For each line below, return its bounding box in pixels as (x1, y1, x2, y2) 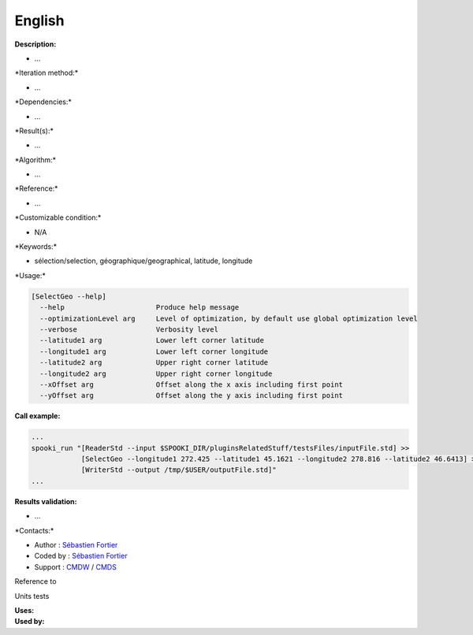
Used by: (14, 617, 45, 626)
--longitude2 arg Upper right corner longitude (39, 369, 273, 378)
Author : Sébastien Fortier (34, 540, 118, 549)
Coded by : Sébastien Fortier (34, 551, 128, 561)
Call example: (14, 411, 61, 421)
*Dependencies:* (14, 97, 73, 106)
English (14, 12, 65, 29)
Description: (14, 39, 57, 49)
